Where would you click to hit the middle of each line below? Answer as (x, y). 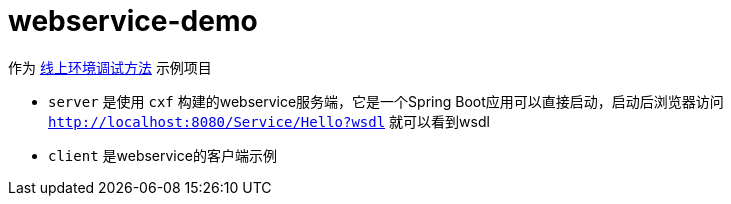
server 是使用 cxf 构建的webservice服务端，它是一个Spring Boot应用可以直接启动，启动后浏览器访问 (386, 101)
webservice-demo (133, 21)
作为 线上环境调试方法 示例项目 (110, 67)
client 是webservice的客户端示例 (162, 155)
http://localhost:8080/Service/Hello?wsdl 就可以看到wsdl (269, 121)
